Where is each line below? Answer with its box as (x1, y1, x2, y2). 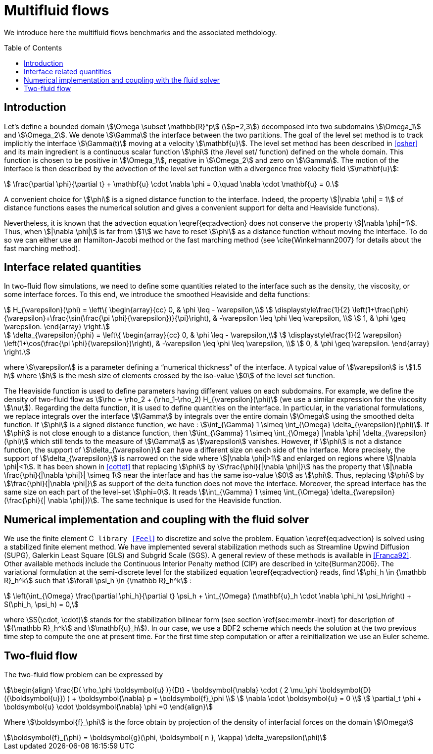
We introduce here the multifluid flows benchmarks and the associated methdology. (4, 28, 277, 37)
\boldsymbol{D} (320, 686, 371, 695)
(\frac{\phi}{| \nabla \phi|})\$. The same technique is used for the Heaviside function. (4, 496, 282, 505)
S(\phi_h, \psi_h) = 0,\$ (4, 600, 79, 609)
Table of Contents (4, 43, 62, 52)
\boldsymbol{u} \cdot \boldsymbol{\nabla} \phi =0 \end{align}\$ (4, 703, 213, 711)
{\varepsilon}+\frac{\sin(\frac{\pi (4, 314, 110, 323)
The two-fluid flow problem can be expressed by (4, 670, 163, 679)
